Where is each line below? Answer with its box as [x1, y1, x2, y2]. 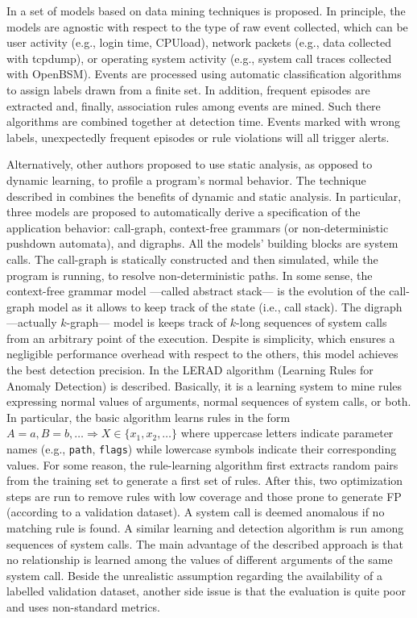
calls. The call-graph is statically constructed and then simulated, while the [6, 250, 378, 267]
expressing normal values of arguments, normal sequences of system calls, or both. [6, 393, 411, 410]
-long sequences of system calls [236, 314, 387, 331]
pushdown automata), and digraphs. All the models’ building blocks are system [6, 235, 398, 252]
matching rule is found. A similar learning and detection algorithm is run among [6, 520, 404, 537]
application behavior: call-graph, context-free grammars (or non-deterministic [6, 219, 389, 236]
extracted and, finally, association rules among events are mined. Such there [6, 97, 381, 114]
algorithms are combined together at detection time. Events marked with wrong [6, 113, 400, 130]
